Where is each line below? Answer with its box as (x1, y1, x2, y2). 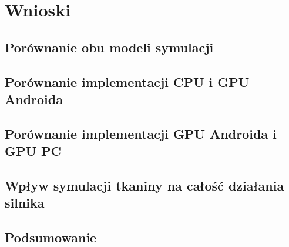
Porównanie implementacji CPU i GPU (5, 72, 250, 91)
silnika (5, 193, 45, 212)
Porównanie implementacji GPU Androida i (5, 124, 277, 142)
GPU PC (5, 142, 62, 160)
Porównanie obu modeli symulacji (5, 38, 214, 56)
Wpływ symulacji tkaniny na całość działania (5, 176, 284, 194)
